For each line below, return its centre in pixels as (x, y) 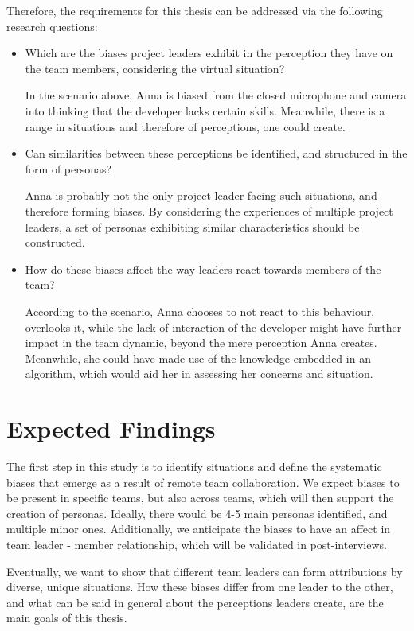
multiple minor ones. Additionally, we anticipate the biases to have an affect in (199, 529)
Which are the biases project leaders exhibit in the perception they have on (209, 53)
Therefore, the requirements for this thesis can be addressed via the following (195, 10)
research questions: (52, 26)
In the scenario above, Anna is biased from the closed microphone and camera (216, 95)
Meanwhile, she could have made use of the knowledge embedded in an (198, 358)
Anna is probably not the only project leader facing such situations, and (201, 195)
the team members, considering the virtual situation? (155, 68)
